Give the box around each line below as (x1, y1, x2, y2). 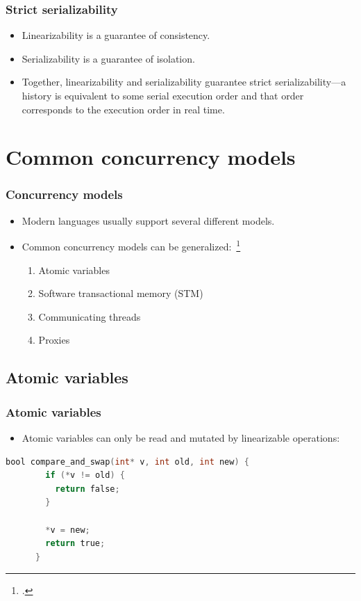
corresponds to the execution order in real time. (22, 102, 225, 116)
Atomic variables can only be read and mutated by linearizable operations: (22, 431, 340, 444)
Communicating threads (38, 309, 141, 323)
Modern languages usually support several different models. (22, 213, 275, 227)
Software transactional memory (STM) (38, 286, 203, 300)
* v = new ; (45, 524, 90, 535)
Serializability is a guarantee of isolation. (22, 51, 195, 65)
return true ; (45, 538, 106, 549)
